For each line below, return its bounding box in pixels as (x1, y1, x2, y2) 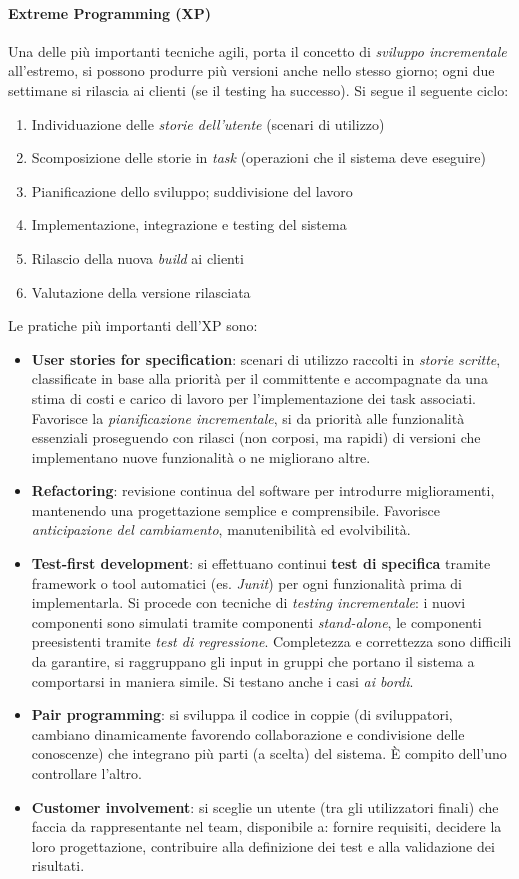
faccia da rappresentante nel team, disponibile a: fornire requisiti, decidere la (31, 816, 502, 837)
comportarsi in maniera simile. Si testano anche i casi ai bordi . (31, 670, 414, 691)
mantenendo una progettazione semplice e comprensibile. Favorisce (31, 499, 440, 520)
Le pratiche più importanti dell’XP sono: (8, 315, 258, 336)
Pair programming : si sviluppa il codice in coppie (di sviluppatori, (31, 704, 453, 725)
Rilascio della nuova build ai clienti (31, 247, 244, 268)
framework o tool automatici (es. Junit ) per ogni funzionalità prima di (31, 572, 462, 593)
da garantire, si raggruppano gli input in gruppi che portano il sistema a (31, 651, 475, 672)
